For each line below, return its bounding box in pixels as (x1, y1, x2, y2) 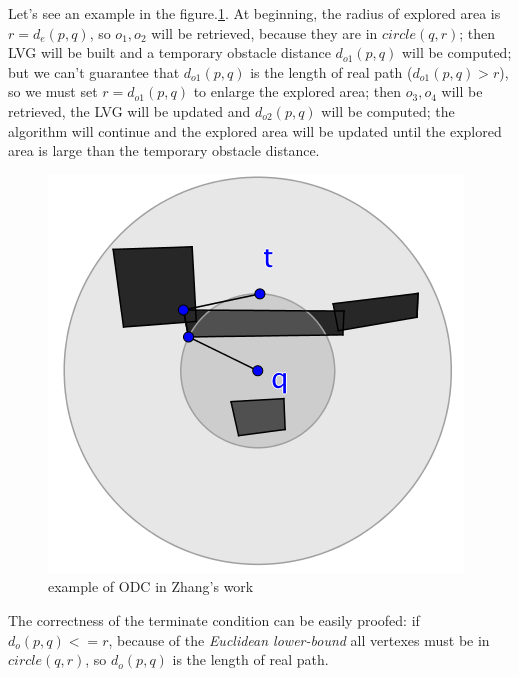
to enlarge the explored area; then (193, 81, 402, 102)
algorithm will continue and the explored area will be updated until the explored (8, 120, 502, 141)
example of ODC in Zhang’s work (48, 576, 254, 597)
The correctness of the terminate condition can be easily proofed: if (8, 609, 420, 630)
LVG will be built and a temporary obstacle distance (8, 42, 331, 63)
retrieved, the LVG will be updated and (8, 100, 251, 121)
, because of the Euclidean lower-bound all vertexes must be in (108, 629, 490, 650)
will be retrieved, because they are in (151, 22, 378, 43)
